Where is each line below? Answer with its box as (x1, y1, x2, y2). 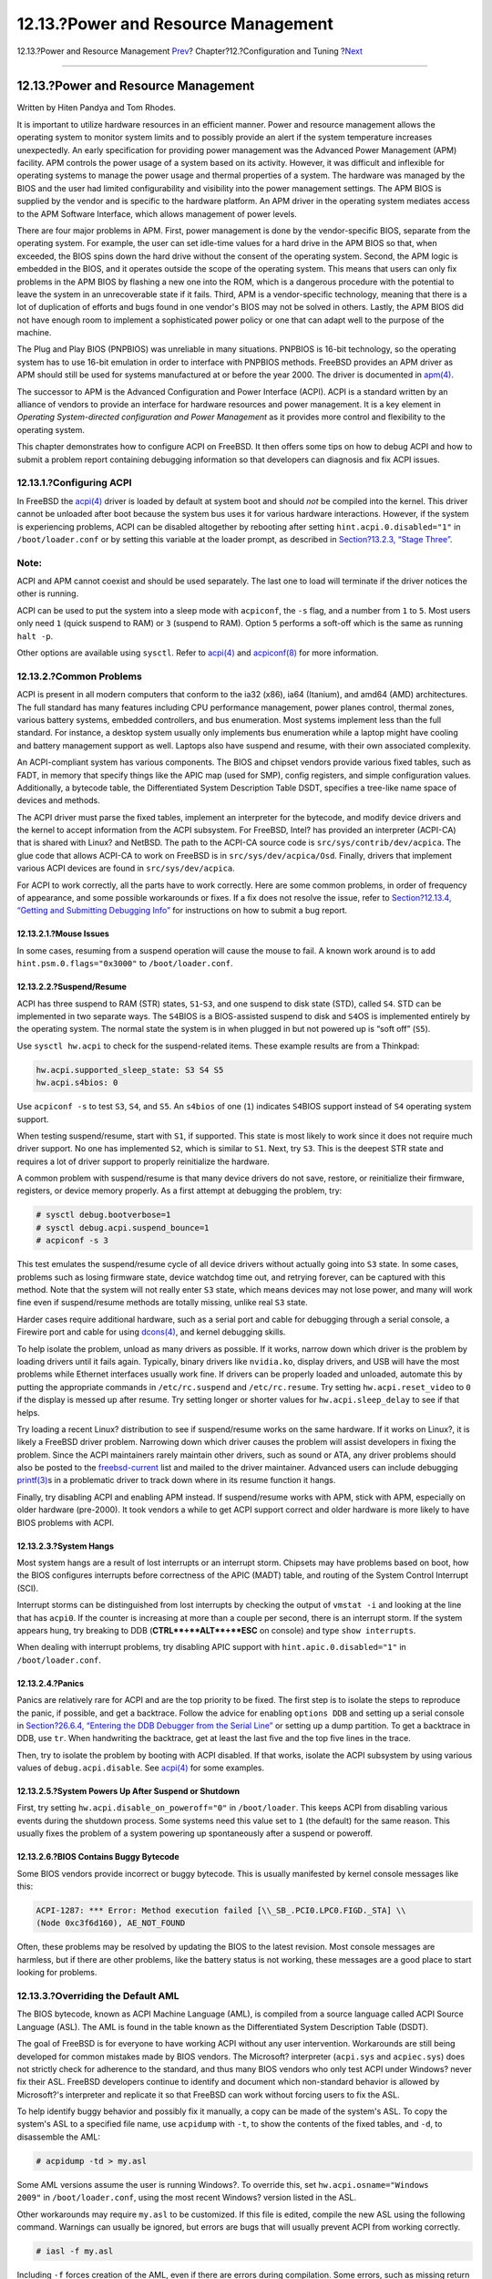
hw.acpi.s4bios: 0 (36, 1078, 118, 1088)
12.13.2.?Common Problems (16, 670, 143, 683)
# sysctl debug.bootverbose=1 (36, 1210, 171, 1221)
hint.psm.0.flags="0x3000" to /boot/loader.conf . (16, 958, 233, 969)
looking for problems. (16, 1967, 97, 1978)
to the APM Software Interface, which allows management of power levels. (16, 208, 298, 219)
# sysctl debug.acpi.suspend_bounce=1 (36, 1222, 210, 1232)
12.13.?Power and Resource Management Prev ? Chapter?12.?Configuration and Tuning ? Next (16, 46, 364, 57)
